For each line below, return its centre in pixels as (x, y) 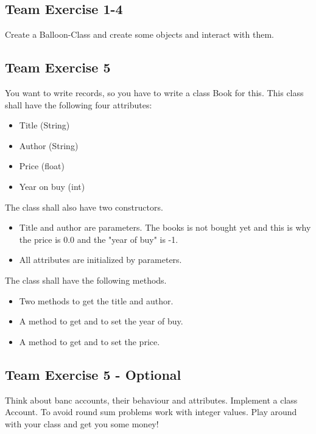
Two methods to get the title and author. (96, 300)
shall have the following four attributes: (79, 104)
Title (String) (44, 125)
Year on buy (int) (52, 186)
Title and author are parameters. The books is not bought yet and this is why (165, 227)
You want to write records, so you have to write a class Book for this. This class (154, 93)
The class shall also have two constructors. (84, 207)
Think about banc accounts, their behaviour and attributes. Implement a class (151, 400)
